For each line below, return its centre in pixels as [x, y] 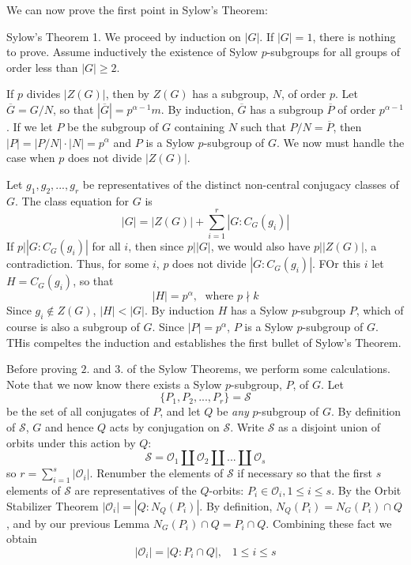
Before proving [42, 369]
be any [232, 411]
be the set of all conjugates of [78, 411]
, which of [380, 310]
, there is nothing [354, 36]
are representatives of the [136, 490]
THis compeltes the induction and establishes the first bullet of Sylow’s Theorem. [204, 342]
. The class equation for [72, 200]
